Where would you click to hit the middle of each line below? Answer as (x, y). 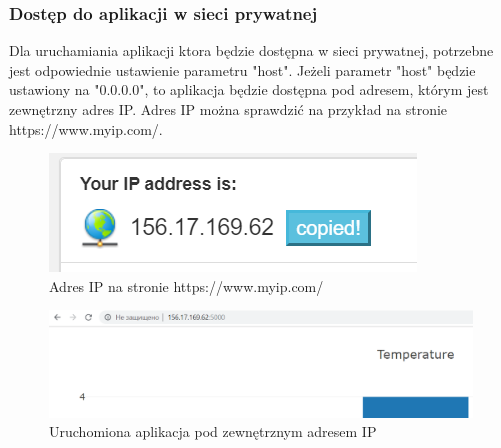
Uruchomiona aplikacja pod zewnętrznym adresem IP (213, 431)
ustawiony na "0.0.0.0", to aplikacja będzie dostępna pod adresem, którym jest (249, 89)
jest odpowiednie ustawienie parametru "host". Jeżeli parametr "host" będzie (242, 69)
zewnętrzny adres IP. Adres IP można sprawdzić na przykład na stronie (228, 109)
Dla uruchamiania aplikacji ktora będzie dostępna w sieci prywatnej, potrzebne (251, 50)
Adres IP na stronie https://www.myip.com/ (186, 285)
